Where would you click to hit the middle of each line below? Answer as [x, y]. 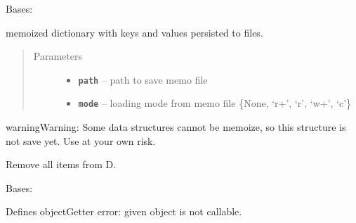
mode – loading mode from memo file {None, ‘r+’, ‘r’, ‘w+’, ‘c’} [215, 103]
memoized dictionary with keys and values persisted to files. [134, 32]
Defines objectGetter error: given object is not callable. [124, 211]
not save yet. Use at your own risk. [81, 140]
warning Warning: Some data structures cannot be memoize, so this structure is [176, 127]
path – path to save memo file [143, 79]
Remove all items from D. [61, 164]
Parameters [58, 56]
